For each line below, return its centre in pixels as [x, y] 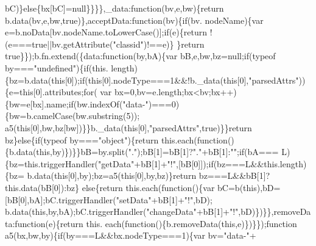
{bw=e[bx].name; [37, 103]
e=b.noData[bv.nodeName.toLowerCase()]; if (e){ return [106, 32]
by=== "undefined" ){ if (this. [57, 67]
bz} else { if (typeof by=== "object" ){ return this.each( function [116, 139]
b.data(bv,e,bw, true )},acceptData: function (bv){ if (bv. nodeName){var [134, 20]
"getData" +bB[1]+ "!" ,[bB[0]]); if [156, 163]
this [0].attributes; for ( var [66, 92]
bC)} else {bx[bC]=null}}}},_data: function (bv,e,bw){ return [114, 8]
